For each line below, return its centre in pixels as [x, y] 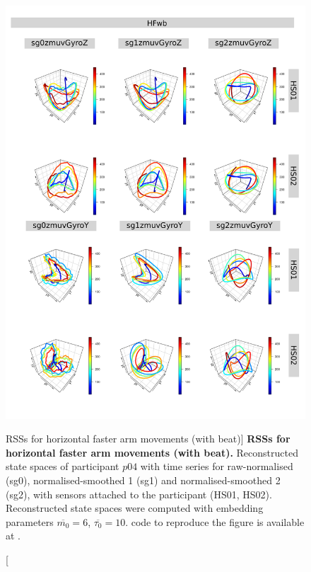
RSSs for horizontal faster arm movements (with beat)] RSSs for [148, 439]
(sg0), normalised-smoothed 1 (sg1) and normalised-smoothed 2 [143, 480]
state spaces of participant [63, 466]
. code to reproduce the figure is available [215, 521]
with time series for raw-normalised [217, 466]
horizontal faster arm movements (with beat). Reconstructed [152, 452]
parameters [30, 521]
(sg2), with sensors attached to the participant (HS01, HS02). [139, 494]
